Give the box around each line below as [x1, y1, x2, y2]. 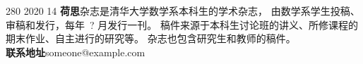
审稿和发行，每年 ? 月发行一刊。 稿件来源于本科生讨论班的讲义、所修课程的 [6, 17, 358, 32]
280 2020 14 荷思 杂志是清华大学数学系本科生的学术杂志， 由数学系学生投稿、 [6, 4, 360, 18]
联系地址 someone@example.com [6, 44, 145, 59]
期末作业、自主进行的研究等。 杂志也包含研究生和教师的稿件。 [6, 31, 296, 46]
